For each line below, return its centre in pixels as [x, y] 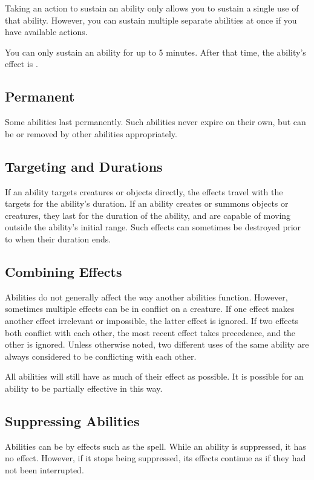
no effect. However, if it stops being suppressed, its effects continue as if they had [155, 458]
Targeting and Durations [84, 166]
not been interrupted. [44, 469]
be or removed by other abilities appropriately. [91, 133]
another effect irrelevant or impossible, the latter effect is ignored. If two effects [152, 320]
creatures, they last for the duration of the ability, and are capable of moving [148, 215]
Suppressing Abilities [72, 420]
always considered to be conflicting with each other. [101, 356]
